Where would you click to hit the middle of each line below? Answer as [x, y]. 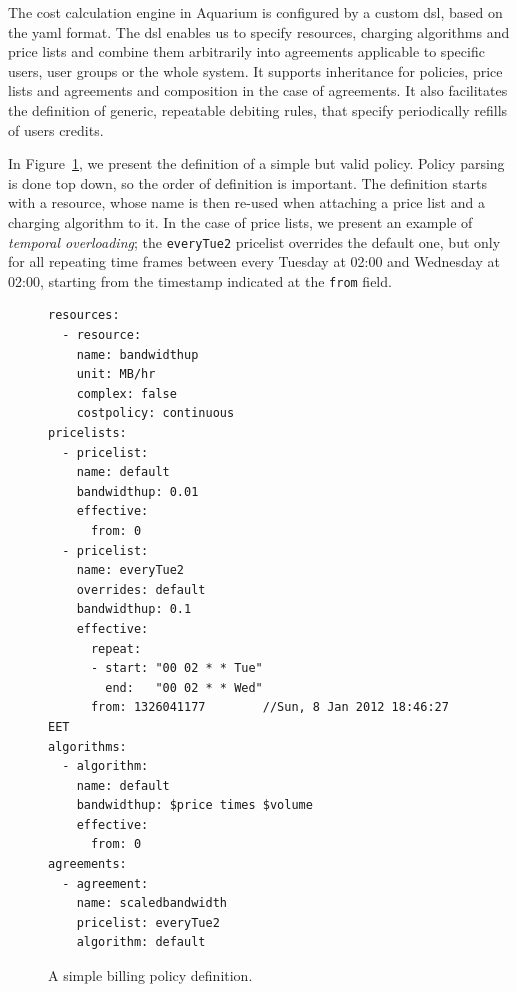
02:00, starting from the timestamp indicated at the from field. [200, 280]
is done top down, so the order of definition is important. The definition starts [247, 182]
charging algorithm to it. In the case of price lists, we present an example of [240, 221]
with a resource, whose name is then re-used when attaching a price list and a [246, 202]
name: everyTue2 [130, 570]
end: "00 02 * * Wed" [184, 687]
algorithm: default [141, 942]
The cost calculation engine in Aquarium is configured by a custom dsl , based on [255, 12]
